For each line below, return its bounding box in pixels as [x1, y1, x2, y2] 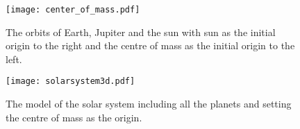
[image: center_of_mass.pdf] [6, 5, 140, 15]
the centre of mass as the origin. [6, 110, 142, 124]
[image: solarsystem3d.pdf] [6, 76, 135, 87]
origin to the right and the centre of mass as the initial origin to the [6, 38, 295, 53]
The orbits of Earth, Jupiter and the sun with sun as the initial [6, 24, 276, 39]
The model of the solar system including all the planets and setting [6, 96, 292, 111]
